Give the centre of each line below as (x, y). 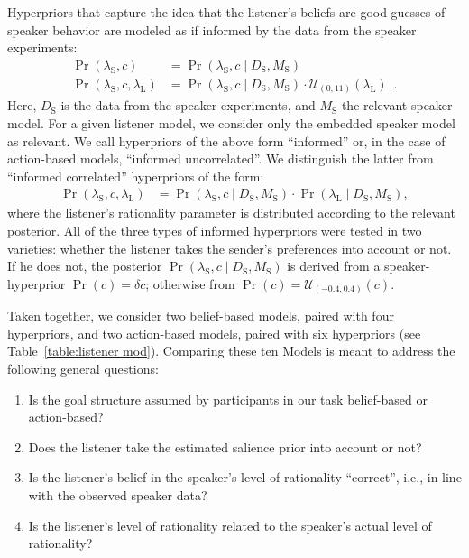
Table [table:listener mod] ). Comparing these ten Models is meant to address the (231, 351)
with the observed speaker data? (118, 495)
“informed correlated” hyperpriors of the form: (136, 176)
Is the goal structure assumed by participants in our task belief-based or (228, 399)
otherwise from (194, 283)
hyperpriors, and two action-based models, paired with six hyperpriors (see (214, 333)
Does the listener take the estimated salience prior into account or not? (225, 446)
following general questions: (83, 369)
